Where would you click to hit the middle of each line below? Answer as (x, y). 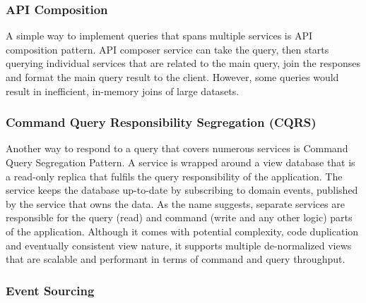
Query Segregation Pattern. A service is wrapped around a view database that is (181, 162)
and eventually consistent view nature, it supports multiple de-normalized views (179, 245)
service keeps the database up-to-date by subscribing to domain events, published (182, 190)
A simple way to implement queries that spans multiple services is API (159, 36)
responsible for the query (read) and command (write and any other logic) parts (179, 217)
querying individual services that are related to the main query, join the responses (183, 63)
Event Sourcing (50, 290)
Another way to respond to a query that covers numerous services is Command (177, 148)
